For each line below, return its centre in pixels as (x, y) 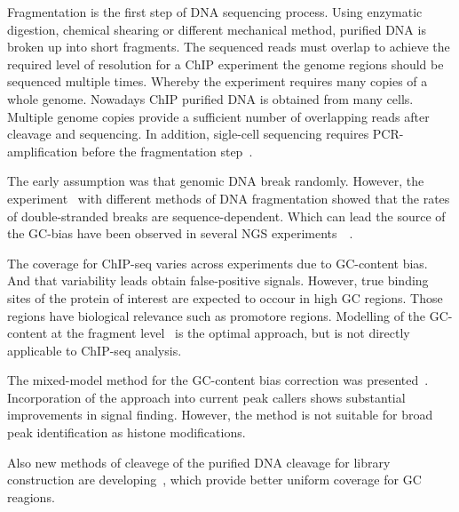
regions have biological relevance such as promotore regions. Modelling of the (217, 315)
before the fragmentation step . (167, 151)
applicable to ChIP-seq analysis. (95, 350)
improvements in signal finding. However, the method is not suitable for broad (220, 415)
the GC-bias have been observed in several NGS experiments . (180, 233)
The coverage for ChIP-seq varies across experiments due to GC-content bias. (218, 263)
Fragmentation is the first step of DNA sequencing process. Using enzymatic (215, 12)
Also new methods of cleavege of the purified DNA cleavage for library (199, 462)
